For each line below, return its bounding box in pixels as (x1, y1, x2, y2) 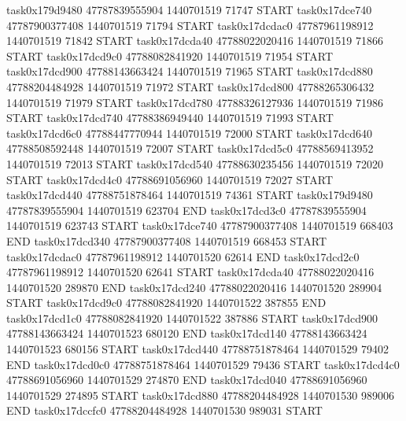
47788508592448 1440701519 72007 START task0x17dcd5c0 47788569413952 (6, 140, 374, 157)
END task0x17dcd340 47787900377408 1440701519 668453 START (6, 232, 327, 249)
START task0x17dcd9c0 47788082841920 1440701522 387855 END (6, 294, 327, 311)
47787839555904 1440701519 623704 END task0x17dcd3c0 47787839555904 (6, 201, 367, 218)
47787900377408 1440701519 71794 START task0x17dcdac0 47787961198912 (6, 17, 374, 33)
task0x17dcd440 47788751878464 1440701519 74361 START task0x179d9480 (6, 186, 373, 203)
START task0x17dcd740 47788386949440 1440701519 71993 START (6, 109, 334, 126)
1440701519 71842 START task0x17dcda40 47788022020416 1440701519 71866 (6, 32, 383, 49)
